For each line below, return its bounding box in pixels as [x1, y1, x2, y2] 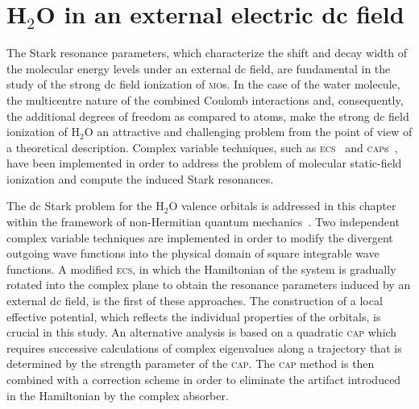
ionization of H [6, 123, 81, 140]
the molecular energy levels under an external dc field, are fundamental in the [6, 60, 391, 76]
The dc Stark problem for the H [6, 197, 164, 214]
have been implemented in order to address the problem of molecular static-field [6, 155, 402, 171]
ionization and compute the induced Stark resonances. [6, 170, 274, 187]
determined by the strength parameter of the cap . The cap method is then [6, 355, 375, 372]
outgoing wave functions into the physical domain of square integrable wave [6, 245, 380, 262]
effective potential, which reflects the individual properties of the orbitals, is [6, 308, 381, 324]
